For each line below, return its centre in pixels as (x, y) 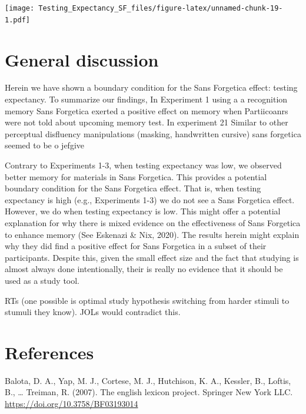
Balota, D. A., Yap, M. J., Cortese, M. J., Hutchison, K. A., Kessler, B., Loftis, (148, 380)
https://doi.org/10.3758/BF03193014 (71, 404)
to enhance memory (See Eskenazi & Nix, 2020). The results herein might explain (152, 234)
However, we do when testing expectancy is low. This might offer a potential (143, 211)
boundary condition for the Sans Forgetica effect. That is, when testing (133, 188)
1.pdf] (17, 20)
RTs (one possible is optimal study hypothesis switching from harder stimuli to (147, 300)
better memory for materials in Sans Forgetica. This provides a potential (136, 176)
